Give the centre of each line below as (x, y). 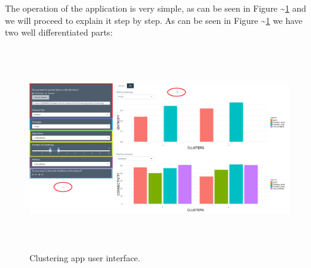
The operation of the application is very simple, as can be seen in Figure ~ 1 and (156, 8)
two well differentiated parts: (59, 32)
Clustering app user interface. (85, 258)
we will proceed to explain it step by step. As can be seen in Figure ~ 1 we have (154, 20)
